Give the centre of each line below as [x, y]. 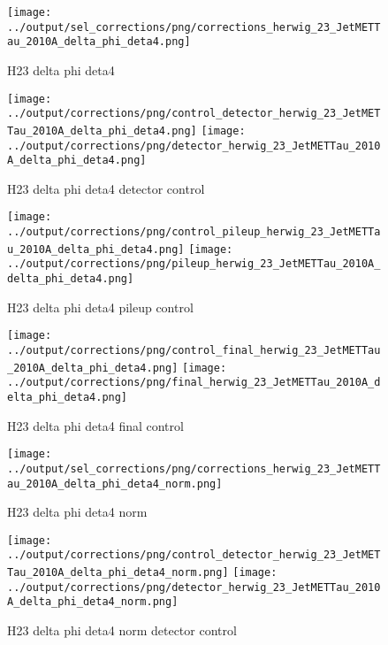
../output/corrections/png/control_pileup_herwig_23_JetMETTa [194, 232]
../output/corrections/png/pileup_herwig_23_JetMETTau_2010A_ [194, 264]
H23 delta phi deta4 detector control [106, 188]
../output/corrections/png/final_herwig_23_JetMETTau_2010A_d [194, 383]
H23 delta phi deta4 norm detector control [122, 630]
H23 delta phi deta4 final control [95, 425]
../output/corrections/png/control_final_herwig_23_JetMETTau [194, 350]
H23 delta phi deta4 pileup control [100, 307]
